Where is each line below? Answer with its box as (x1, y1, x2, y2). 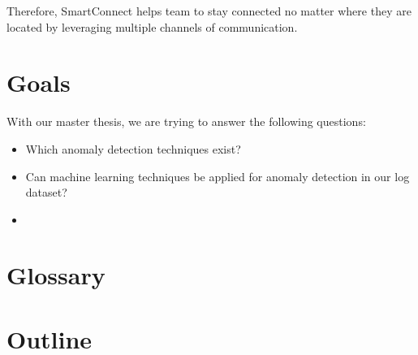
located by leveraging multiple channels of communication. (6, 18, 298, 35)
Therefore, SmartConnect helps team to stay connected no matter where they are (6, 2, 412, 19)
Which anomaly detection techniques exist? (25, 140, 241, 157)
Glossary (6, 258, 106, 292)
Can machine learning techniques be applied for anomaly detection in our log (25, 167, 410, 184)
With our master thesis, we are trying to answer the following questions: (6, 113, 366, 130)
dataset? (25, 184, 67, 201)
